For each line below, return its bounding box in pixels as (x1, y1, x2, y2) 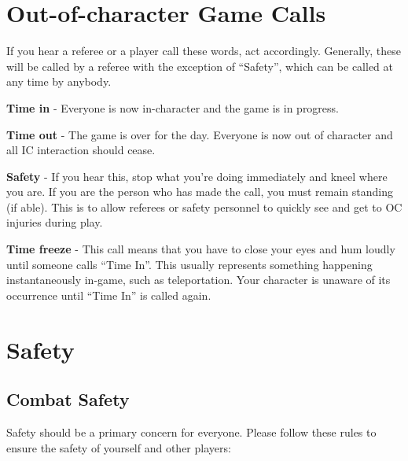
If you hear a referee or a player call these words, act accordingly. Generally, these (6, 42, 401, 59)
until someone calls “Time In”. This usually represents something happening (6, 256, 373, 272)
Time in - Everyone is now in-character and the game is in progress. (6, 99, 339, 116)
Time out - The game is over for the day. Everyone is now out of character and (6, 126, 393, 142)
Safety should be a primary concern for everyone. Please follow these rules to (6, 424, 377, 441)
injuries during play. (6, 214, 103, 230)
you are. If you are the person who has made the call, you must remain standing (6, 183, 394, 200)
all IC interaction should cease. (6, 142, 156, 158)
